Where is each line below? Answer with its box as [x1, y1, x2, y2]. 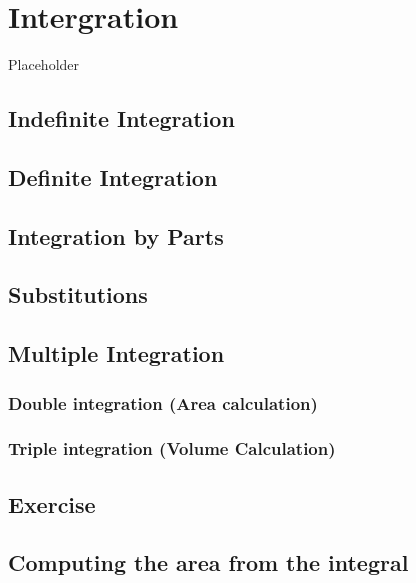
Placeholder [8, 54, 80, 75]
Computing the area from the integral [8, 547, 409, 578]
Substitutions [8, 279, 148, 310]
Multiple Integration [8, 338, 225, 369]
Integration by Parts [8, 220, 224, 251]
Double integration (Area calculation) [8, 390, 318, 415]
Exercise [8, 488, 96, 519]
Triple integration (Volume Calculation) [8, 436, 336, 461]
